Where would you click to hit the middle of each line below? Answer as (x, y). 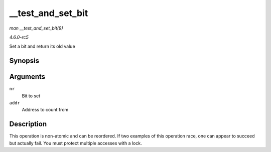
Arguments (27, 77)
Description (28, 124)
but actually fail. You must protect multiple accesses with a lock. (76, 143)
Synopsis (24, 61)
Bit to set (31, 96)
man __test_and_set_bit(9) (36, 28)
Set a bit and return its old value (42, 46)
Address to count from (45, 110)
